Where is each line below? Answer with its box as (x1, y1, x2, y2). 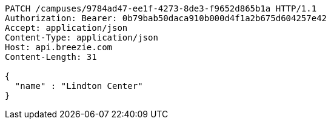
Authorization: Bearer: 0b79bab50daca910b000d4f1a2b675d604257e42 (5, 13, 327, 23)
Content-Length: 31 (5, 52, 97, 62)
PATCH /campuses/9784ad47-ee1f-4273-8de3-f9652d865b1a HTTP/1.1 (5, 4, 317, 13)
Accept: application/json (5, 23, 128, 33)
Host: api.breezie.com (5, 42, 113, 52)
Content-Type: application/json (5, 33, 158, 42)
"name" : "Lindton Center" (15, 81, 143, 91)
